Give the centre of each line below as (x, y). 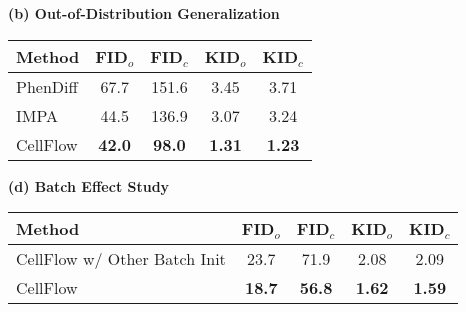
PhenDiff (47, 86)
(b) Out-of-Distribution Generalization (144, 13)
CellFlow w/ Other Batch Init (121, 259)
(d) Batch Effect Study (89, 185)
